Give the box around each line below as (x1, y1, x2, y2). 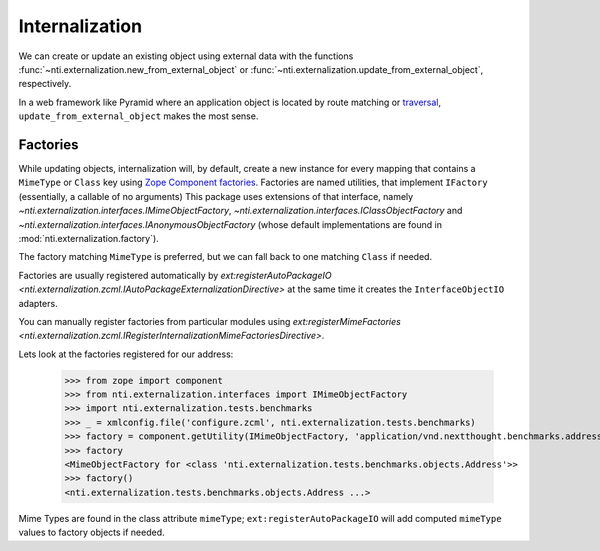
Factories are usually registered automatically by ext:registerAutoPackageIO (18, 269, 332, 281)
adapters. (18, 297, 59, 309)
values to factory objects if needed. (18, 526, 165, 539)
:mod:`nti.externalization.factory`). (18, 232, 159, 244)
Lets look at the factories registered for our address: (18, 348, 234, 360)
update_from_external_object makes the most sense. (18, 110, 259, 122)
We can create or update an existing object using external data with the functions (18, 50, 354, 62)
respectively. (18, 78, 72, 90)
